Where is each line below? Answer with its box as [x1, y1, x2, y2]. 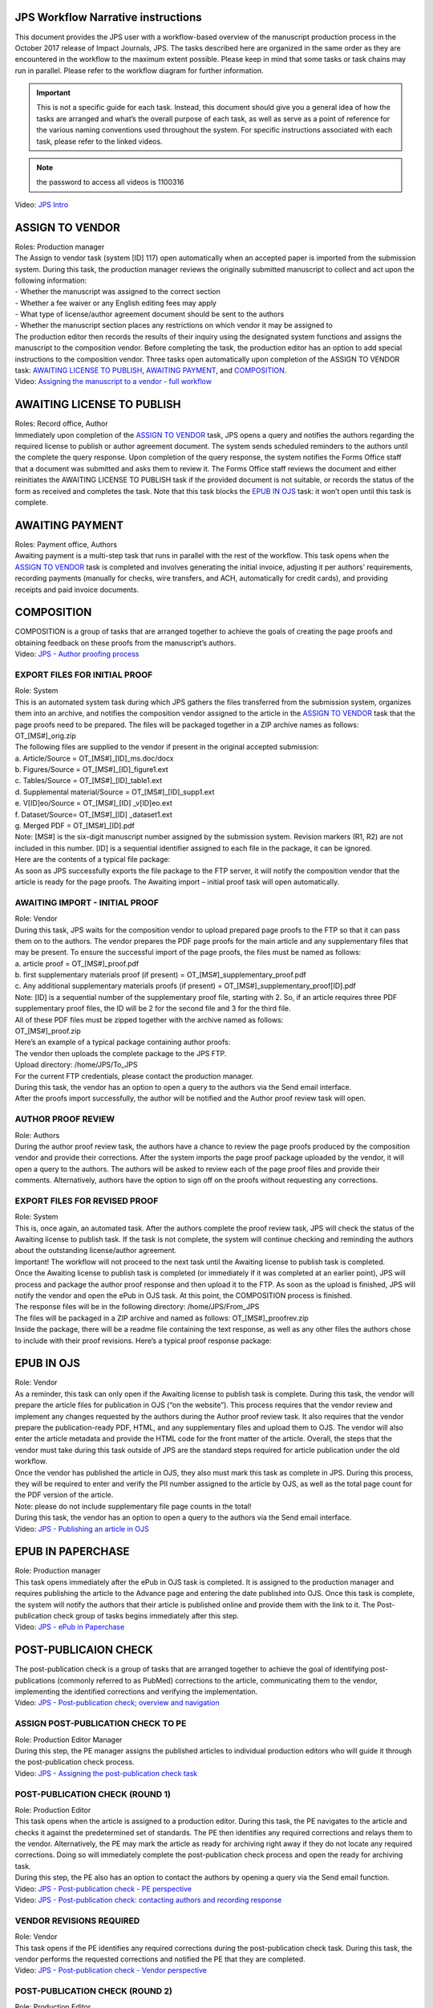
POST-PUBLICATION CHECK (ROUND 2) [14, 1986, 172, 1997]
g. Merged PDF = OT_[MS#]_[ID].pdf [14, 821, 136, 831]
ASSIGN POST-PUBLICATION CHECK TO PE [14, 1718, 187, 1729]
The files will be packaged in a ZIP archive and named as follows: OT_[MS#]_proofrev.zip [14, 1313, 309, 1323]
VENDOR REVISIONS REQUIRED [14, 1915, 140, 1926]
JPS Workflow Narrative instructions [14, 10, 202, 24]
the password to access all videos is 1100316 [36, 178, 184, 187]
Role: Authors [14, 1130, 60, 1140]
